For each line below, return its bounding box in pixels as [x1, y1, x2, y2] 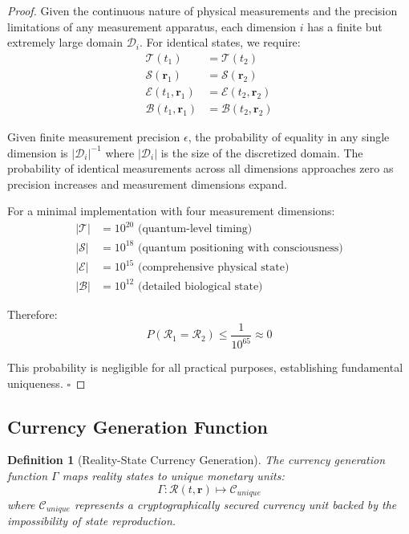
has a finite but [307, 18, 383, 35]
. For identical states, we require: [140, 34, 301, 51]
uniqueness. [7, 374, 63, 391]
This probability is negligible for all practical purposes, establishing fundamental [7, 359, 403, 375]
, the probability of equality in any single [188, 128, 390, 145]
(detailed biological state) [137, 280, 263, 292]
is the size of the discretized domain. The [160, 144, 363, 161]
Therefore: [7, 306, 58, 322]
